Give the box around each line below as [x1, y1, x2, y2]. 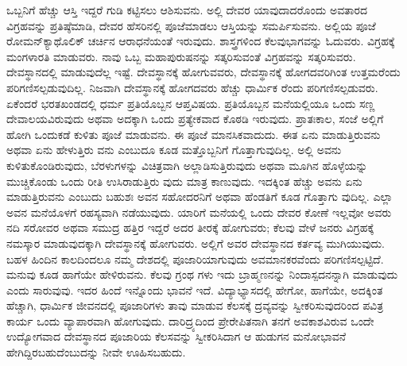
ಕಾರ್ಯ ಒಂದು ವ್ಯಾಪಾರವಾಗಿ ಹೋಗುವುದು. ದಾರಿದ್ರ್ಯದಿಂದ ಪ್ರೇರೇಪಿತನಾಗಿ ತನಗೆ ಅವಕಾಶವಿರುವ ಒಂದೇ [6, 312, 374, 329]
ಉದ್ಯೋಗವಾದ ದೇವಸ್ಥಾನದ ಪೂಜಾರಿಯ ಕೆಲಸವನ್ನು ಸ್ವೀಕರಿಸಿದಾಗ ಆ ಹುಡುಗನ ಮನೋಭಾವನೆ [6, 328, 346, 345]
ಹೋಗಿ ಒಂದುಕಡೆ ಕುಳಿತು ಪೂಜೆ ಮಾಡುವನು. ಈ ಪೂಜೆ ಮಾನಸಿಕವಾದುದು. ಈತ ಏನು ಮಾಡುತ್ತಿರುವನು [6, 125, 381, 142]
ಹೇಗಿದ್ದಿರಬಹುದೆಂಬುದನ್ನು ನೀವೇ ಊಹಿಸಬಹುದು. [6, 344, 186, 360]
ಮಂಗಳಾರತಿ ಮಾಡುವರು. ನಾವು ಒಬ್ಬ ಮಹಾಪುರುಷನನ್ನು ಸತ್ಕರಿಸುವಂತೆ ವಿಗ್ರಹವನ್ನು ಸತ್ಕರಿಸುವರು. [6, 48, 356, 64]
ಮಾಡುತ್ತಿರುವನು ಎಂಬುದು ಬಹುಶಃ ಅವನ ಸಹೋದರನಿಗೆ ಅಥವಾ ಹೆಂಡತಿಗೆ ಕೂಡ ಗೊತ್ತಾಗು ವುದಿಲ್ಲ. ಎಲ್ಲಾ [6, 188, 393, 205]
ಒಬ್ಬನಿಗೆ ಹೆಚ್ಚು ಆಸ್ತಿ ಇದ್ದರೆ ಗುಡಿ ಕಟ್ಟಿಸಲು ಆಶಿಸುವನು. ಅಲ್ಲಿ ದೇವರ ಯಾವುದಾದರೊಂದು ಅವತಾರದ [6, 2, 367, 17]
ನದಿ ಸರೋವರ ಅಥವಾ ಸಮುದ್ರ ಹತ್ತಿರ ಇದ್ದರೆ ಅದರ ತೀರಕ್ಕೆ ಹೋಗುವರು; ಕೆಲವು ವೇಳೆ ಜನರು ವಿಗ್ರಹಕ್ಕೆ [6, 219, 374, 236]
